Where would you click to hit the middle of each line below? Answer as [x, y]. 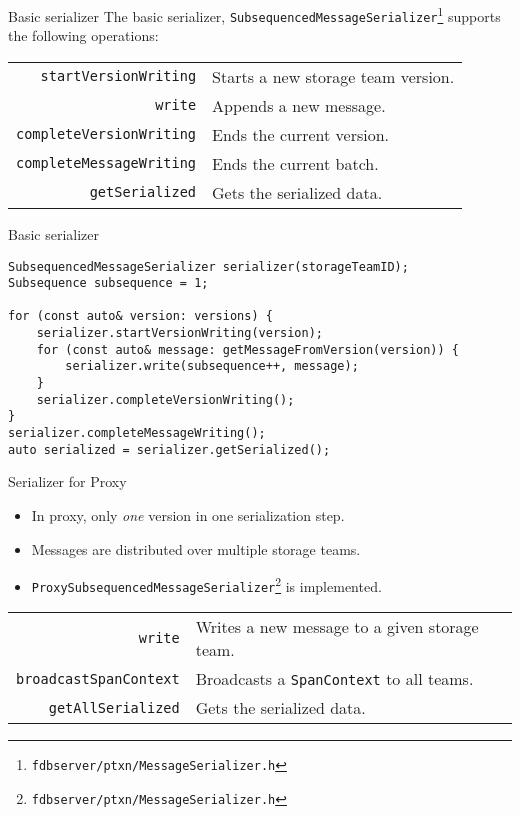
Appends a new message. [299, 105]
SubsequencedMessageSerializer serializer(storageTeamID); [208, 266]
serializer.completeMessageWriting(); [137, 433]
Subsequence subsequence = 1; [108, 283]
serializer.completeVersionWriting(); [165, 399]
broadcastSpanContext [98, 678]
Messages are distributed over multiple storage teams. [196, 548]
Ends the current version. [301, 134]
